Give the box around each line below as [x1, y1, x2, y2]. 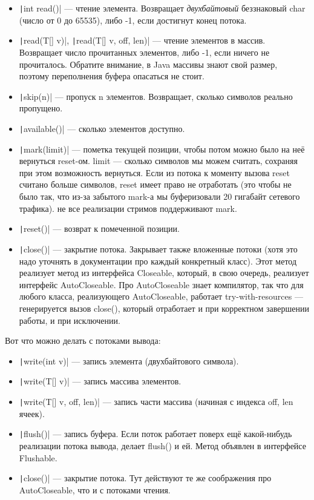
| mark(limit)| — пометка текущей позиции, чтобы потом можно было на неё [19, 142, 305, 155]
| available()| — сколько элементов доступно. [19, 122, 185, 134]
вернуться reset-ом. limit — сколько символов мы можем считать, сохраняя [19, 154, 298, 167]
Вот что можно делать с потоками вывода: [5, 334, 161, 347]
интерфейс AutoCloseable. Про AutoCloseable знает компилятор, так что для [19, 278, 304, 291]
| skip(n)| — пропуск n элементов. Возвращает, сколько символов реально [19, 90, 293, 102]
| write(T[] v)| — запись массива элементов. [19, 375, 182, 387]
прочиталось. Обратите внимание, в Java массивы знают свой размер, [19, 58, 278, 70]
